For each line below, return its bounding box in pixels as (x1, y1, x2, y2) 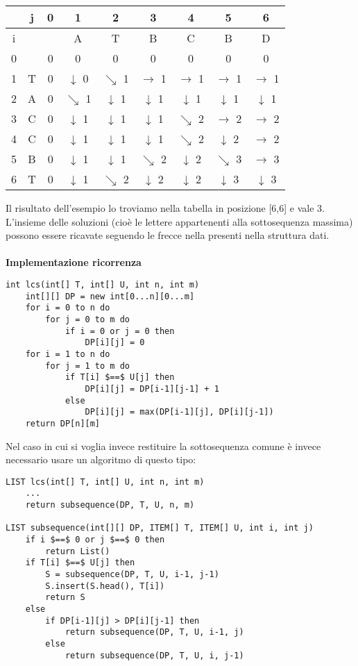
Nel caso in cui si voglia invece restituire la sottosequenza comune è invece (6, 438, 321, 453)
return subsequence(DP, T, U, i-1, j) (65, 627, 244, 638)
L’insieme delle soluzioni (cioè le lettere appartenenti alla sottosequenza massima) (6, 214, 353, 228)
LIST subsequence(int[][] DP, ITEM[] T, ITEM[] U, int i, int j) (6, 523, 314, 533)
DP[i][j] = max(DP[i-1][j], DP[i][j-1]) (85, 407, 274, 417)
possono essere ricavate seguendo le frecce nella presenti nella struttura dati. (6, 228, 330, 242)
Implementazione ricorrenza (6, 255, 142, 269)
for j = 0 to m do (45, 314, 130, 324)
